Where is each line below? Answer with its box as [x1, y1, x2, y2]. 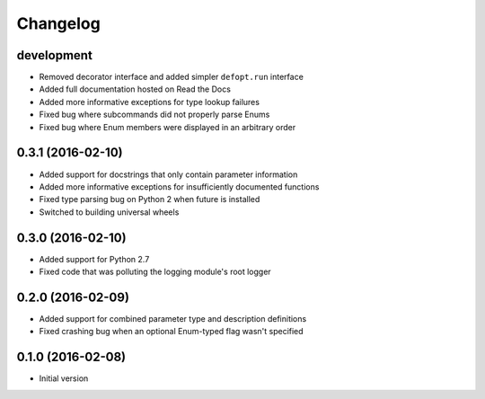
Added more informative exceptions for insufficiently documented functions [39, 181, 320, 192]
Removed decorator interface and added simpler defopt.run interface [39, 72, 304, 83]
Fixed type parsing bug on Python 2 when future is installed [39, 194, 260, 205]
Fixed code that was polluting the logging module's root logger [39, 266, 271, 277]
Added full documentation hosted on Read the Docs [39, 84, 231, 94]
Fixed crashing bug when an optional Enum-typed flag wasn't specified [39, 326, 304, 337]
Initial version [39, 373, 89, 384]
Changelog [16, 13, 101, 33]
